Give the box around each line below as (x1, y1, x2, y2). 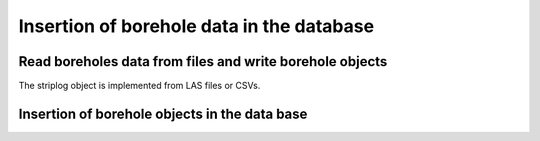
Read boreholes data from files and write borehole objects (18, 53, 388, 70)
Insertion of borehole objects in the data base (18, 105, 308, 122)
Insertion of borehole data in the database (18, 15, 375, 37)
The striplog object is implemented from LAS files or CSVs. (18, 80, 261, 92)
